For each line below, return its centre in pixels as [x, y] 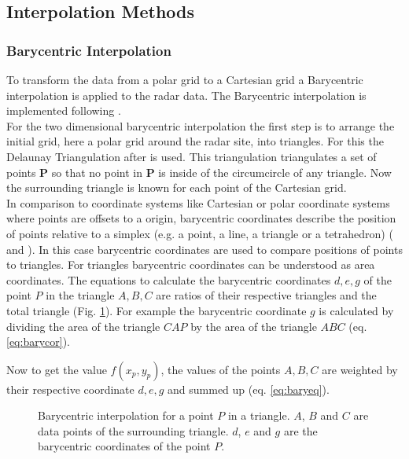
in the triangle [80, 295]
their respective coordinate [70, 389]
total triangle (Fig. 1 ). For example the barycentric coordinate [157, 310]
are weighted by [360, 369]
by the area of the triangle [254, 326]
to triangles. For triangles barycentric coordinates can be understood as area [191, 264]
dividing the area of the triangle [83, 326]
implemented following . [64, 110]
